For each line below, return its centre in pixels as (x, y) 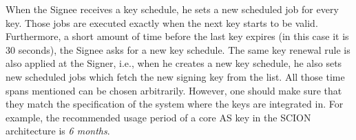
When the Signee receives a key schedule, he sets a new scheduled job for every (172, 9)
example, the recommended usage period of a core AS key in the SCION (158, 117)
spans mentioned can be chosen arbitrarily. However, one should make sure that (174, 90)
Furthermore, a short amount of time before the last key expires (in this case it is (177, 36)
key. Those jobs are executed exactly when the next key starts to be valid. (162, 22)
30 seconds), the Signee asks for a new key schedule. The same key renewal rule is (178, 49)
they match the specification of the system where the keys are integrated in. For (175, 104)
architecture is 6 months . (58, 131)
